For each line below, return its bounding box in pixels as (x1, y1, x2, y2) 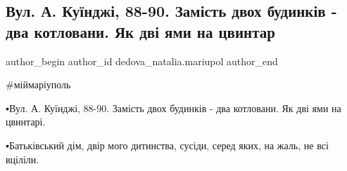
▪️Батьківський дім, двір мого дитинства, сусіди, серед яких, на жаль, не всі (6, 137, 329, 152)
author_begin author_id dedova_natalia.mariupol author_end (6, 53, 278, 68)
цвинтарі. (6, 114, 46, 129)
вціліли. (6, 151, 39, 166)
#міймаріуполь (6, 77, 71, 92)
